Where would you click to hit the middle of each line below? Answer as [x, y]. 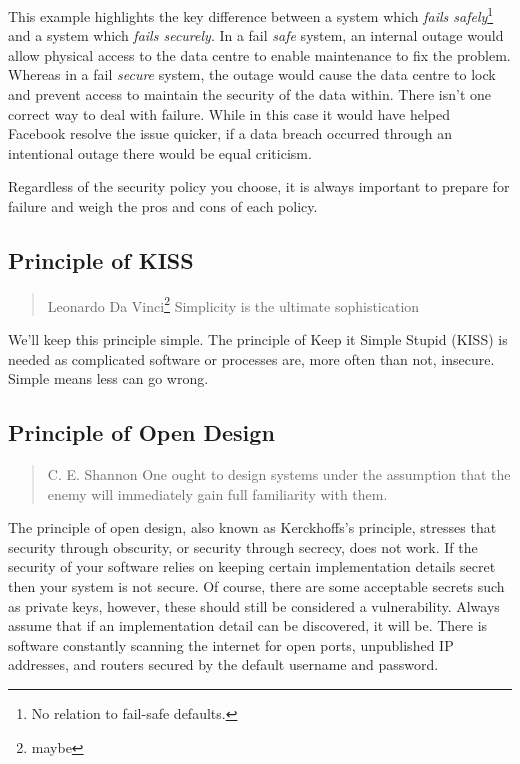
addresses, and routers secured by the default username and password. [223, 664]
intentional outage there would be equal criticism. [160, 152]
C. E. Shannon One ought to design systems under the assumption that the [279, 474]
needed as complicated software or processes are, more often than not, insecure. [251, 358]
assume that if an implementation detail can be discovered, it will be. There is [248, 625]
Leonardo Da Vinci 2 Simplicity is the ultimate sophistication [233, 304]
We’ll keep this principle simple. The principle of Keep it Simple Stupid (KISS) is [258, 339]
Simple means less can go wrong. [108, 378]
